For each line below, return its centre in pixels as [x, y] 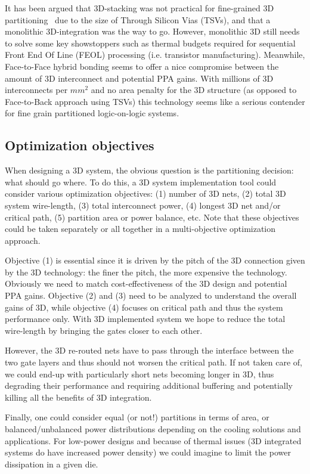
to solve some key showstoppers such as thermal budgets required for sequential [150, 43]
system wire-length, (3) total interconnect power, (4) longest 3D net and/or [143, 205]
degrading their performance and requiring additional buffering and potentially [149, 385]
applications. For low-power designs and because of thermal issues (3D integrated [153, 440]
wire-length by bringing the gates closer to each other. [104, 330]
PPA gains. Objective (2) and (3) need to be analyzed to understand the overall [151, 295]
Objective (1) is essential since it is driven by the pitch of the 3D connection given [155, 260]
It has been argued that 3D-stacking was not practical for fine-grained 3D [139, 8]
